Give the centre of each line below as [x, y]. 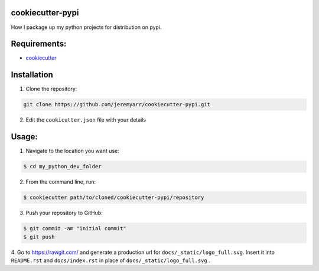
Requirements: [39, 44]
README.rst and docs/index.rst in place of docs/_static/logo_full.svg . [111, 260]
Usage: [25, 137]
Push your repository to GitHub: [64, 213]
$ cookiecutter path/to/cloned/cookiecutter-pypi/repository [114, 197]
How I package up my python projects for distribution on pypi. [86, 27]
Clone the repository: [51, 89]
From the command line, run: [61, 182]
